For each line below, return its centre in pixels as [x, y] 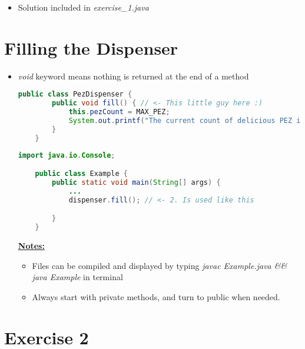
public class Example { [81, 174]
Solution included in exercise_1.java [83, 7]
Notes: [31, 245]
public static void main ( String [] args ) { [136, 182]
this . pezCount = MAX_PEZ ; [119, 112]
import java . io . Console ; [67, 155]
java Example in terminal [77, 277]
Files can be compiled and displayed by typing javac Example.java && [160, 265]
